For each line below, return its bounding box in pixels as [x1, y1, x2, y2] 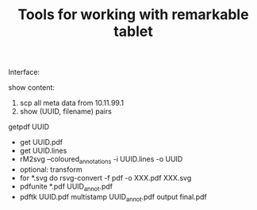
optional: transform [19, 165, 82, 174]
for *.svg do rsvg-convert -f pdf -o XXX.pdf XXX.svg [19, 173, 192, 182]
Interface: [8, 68, 40, 77]
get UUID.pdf [19, 138, 63, 147]
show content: [8, 83, 56, 92]
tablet [113, 22, 153, 41]
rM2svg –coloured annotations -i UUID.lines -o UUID [19, 154, 183, 165]
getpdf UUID [8, 122, 50, 132]
